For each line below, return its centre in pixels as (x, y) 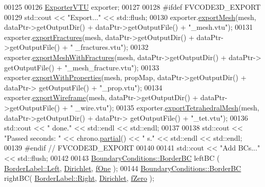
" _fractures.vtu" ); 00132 (109, 47)
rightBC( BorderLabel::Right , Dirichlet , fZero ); (79, 178)
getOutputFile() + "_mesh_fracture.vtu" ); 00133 (82, 67)
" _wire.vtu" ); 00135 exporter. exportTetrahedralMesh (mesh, (165, 107)
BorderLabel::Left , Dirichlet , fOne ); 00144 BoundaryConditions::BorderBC (123, 168)
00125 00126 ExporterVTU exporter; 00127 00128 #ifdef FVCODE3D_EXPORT (132, 7)
